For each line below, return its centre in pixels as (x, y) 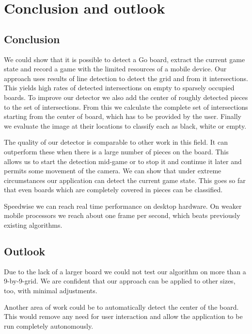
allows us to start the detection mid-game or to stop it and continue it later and (123, 161)
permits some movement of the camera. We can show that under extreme (113, 171)
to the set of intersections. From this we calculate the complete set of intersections (126, 107)
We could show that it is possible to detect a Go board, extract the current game (125, 59)
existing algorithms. (33, 225)
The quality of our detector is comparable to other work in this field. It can (116, 142)
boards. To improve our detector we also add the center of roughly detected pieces (126, 97)
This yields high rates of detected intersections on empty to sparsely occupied (119, 88)
